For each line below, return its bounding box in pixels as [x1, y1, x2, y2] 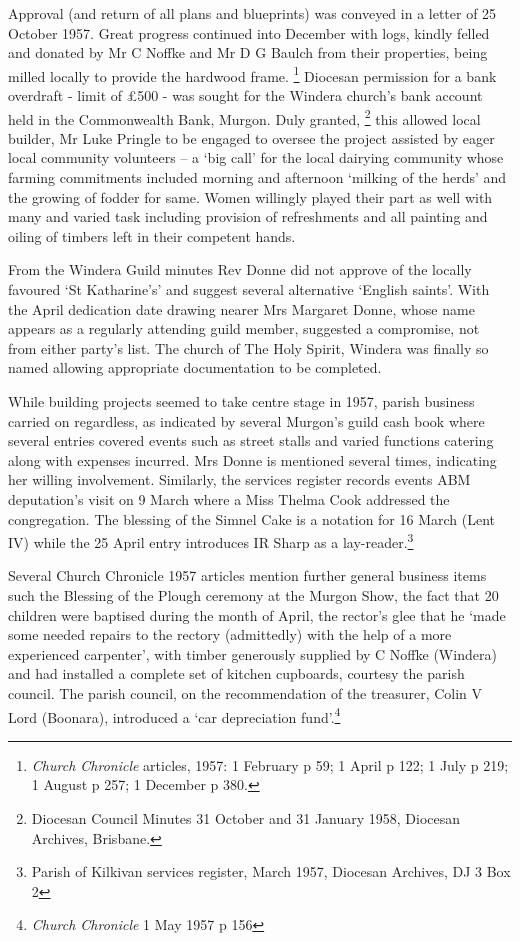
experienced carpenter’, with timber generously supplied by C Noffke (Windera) [8, 643, 497, 664]
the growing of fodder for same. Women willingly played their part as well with [8, 186, 493, 207]
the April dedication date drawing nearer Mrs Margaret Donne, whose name [8, 298, 475, 319]
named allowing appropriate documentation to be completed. [8, 357, 382, 378]
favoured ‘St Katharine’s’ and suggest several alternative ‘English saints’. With [8, 279, 490, 300]
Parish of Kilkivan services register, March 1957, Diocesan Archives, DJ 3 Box [31, 861, 511, 882]
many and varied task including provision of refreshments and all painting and [8, 206, 488, 227]
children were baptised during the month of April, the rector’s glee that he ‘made [8, 604, 506, 625]
